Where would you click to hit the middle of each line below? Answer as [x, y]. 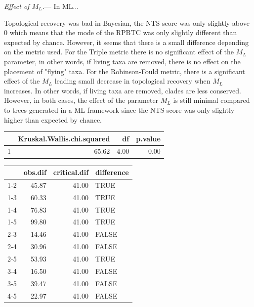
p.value [148, 138]
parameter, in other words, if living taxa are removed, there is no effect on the [122, 61]
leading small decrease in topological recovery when [132, 81]
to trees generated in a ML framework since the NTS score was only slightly [119, 110]
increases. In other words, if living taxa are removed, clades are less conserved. [123, 90]
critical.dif [71, 172]
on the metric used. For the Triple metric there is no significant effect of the [119, 52]
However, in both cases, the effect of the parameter [81, 100]
